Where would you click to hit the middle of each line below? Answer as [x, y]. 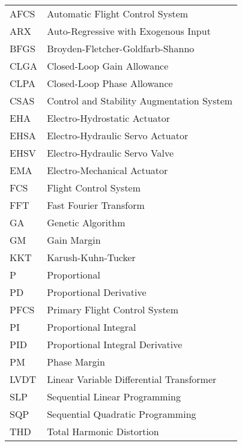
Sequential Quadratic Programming [122, 414]
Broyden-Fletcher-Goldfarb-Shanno [121, 48]
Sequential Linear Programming [114, 396]
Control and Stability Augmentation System [140, 101]
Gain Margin [74, 240]
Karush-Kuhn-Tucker [91, 257]
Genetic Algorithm [86, 222]
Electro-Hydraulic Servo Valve [110, 153]
